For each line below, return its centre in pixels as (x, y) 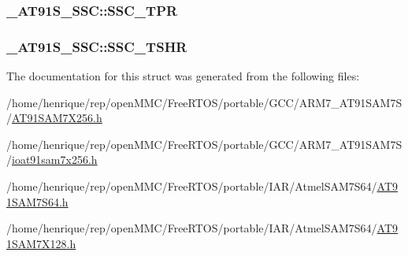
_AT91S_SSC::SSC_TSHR (97, 46)
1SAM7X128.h (41, 243)
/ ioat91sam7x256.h (52, 160)
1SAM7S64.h (37, 201)
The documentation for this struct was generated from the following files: (183, 76)
